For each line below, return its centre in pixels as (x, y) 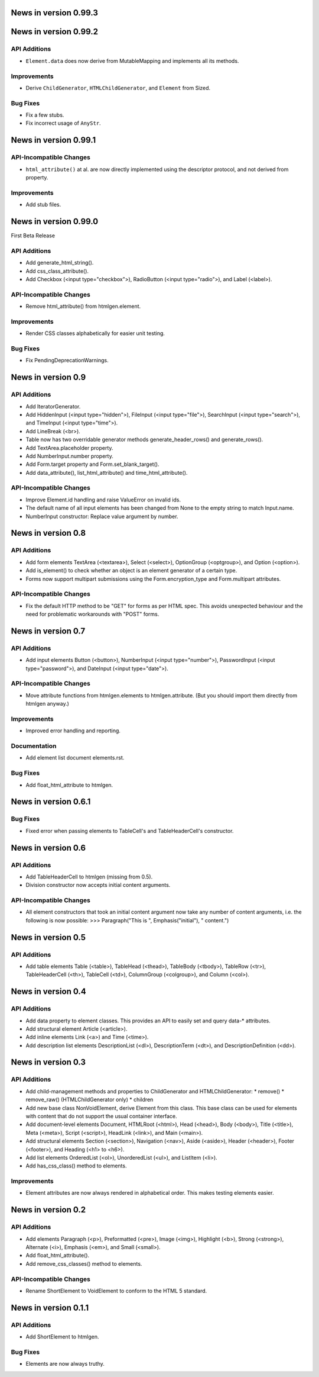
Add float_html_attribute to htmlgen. (69, 785)
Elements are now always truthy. (65, 1364)
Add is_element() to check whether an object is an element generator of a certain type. (131, 571)
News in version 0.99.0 (55, 221)
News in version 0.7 (48, 631)
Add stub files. (43, 205)
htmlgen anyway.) (47, 704)
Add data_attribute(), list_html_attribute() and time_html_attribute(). (107, 472)
